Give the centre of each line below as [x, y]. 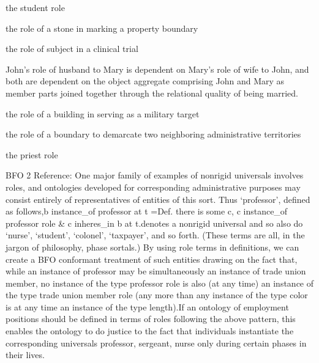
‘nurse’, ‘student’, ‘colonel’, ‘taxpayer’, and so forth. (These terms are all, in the [155, 235]
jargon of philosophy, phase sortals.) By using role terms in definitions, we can [152, 247]
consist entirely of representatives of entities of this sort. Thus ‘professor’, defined [158, 199]
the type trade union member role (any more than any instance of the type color [157, 295]
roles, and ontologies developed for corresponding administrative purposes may [153, 187]
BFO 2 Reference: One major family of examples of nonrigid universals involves [155, 175]
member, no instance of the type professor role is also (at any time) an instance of [160, 283]
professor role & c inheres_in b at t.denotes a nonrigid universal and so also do [154, 223]
